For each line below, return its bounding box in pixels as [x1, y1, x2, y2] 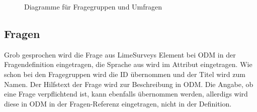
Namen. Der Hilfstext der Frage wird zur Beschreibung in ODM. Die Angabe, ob [4, 78, 253, 89]
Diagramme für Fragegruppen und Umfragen [24, 1, 162, 11]
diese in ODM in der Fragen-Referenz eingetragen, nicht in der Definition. [4, 98, 232, 108]
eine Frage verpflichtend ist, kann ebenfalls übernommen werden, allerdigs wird [4, 88, 248, 99]
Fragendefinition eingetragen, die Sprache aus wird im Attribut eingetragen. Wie [4, 59, 252, 69]
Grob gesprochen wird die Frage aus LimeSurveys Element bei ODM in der [4, 49, 236, 59]
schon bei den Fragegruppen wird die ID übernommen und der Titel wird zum [4, 68, 245, 79]
